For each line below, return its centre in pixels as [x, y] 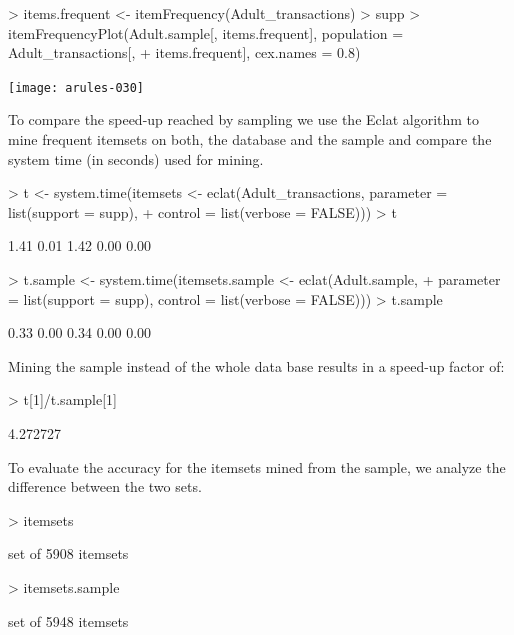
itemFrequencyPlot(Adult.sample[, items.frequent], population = [206, 32]
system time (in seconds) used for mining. [136, 158]
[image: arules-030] [76, 87]
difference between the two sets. [105, 486]
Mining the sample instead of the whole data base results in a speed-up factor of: [256, 365]
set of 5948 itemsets [68, 620]
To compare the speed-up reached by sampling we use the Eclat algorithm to [244, 119]
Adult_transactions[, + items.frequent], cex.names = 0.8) [184, 52]
